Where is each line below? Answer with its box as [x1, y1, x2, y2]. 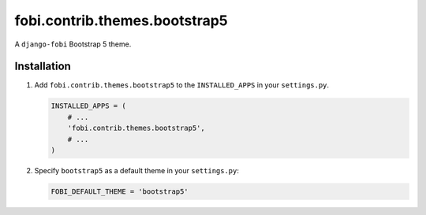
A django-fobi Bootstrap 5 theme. [14, 39, 132, 49]
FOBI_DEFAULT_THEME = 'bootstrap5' [50, 187, 189, 196]
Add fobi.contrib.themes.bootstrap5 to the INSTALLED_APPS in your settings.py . [34, 80, 330, 90]
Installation [14, 60, 71, 73]
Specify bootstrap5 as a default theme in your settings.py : [34, 165, 240, 175]
